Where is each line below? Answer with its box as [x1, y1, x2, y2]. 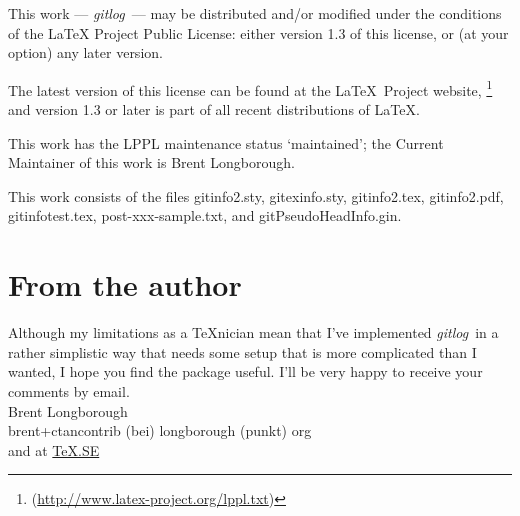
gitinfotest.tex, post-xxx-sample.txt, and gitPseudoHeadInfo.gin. [8, 205, 402, 226]
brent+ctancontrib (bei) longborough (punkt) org [8, 420, 312, 441]
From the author [8, 264, 242, 305]
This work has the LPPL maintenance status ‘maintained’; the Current [8, 132, 444, 153]
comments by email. [8, 380, 130, 401]
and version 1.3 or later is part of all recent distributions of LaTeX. [8, 99, 420, 120]
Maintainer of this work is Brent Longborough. [8, 152, 295, 173]
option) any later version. [8, 42, 163, 63]
